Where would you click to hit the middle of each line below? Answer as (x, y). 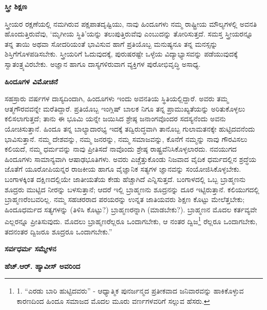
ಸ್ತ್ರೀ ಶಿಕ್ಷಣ (16, 6)
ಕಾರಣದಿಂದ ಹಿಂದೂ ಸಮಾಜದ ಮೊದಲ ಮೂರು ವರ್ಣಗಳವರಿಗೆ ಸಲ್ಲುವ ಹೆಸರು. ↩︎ (113, 300)
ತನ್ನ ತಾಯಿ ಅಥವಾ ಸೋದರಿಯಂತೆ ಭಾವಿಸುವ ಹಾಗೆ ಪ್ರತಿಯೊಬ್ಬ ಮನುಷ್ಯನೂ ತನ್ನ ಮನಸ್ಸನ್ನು (111, 43)
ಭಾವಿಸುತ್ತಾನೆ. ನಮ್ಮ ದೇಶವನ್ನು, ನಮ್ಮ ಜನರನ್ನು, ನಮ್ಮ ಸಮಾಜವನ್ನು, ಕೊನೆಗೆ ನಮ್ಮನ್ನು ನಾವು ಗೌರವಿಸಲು (126, 139)
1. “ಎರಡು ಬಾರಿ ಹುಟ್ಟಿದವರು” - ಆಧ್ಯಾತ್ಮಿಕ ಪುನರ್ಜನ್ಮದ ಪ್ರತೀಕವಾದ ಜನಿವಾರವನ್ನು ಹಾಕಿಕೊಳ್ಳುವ (130, 291)
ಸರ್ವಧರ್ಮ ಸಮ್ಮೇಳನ (30, 249)
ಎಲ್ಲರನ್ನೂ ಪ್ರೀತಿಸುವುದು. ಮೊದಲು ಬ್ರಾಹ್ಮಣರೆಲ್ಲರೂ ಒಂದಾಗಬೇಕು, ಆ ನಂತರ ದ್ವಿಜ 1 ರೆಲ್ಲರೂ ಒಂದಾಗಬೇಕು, (131, 220)
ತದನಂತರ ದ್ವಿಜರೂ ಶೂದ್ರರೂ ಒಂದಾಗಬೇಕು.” (58, 231)
